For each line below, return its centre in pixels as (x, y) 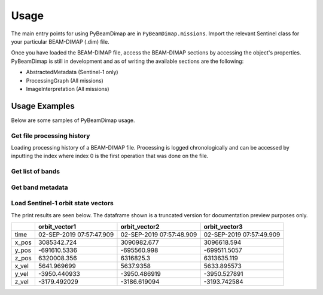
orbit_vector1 (57, 226)
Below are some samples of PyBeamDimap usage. (73, 120)
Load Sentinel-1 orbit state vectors (62, 203)
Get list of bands (35, 172)
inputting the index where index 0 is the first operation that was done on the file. (110, 156)
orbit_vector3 (223, 226)
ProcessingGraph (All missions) (65, 80)
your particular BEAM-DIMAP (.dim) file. (60, 41)
